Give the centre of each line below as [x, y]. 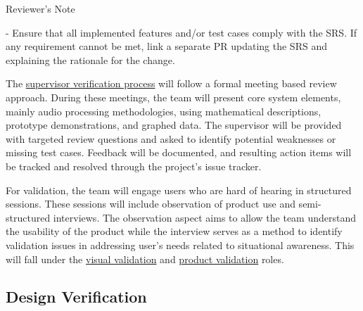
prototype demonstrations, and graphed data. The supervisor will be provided [174, 125]
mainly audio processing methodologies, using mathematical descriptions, [164, 111]
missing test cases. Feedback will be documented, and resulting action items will [179, 152]
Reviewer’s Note [40, 8]
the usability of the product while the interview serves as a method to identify [174, 231]
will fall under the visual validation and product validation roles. [145, 259]
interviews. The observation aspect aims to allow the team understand [205, 217]
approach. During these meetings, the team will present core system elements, [173, 97]
